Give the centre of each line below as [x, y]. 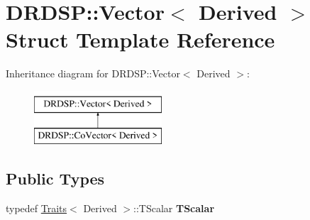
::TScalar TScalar [174, 208]
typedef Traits [37, 208]
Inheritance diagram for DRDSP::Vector [93, 73]
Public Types [55, 178]
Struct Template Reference [140, 39]
